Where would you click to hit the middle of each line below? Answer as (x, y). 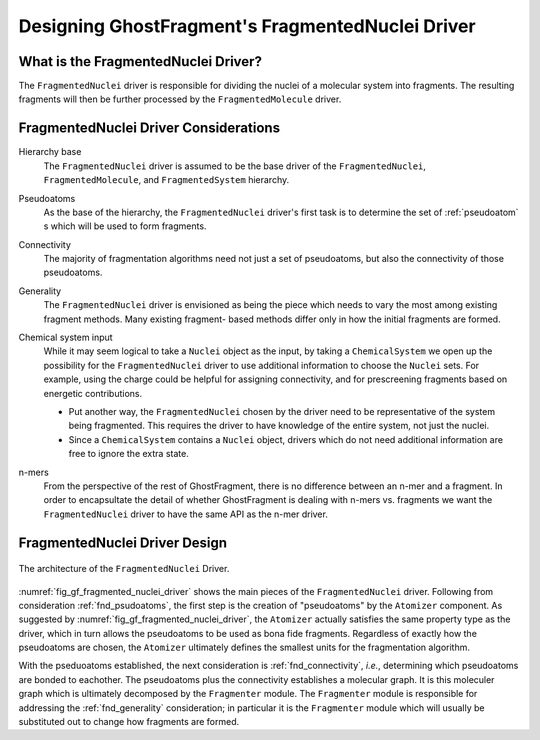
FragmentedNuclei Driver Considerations (149, 128)
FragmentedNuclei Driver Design (123, 542)
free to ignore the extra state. (128, 454)
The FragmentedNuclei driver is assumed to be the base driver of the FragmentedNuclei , (235, 166)
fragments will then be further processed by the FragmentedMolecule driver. (180, 99)
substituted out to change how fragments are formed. (129, 722)
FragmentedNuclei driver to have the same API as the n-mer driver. (186, 514)
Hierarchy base (50, 152)
